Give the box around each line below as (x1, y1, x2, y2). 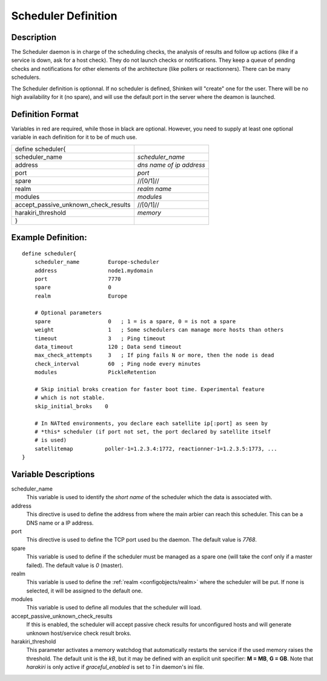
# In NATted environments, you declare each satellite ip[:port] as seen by (34, 420, 268, 427)
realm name (137, 184, 172, 193)
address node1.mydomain (34, 267, 153, 274)
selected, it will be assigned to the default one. (26, 587, 143, 594)
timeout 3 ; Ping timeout (34, 335, 166, 342)
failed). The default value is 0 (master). (26, 562, 124, 569)
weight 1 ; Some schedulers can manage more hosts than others (34, 326, 284, 334)
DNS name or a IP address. (26, 519, 94, 526)
